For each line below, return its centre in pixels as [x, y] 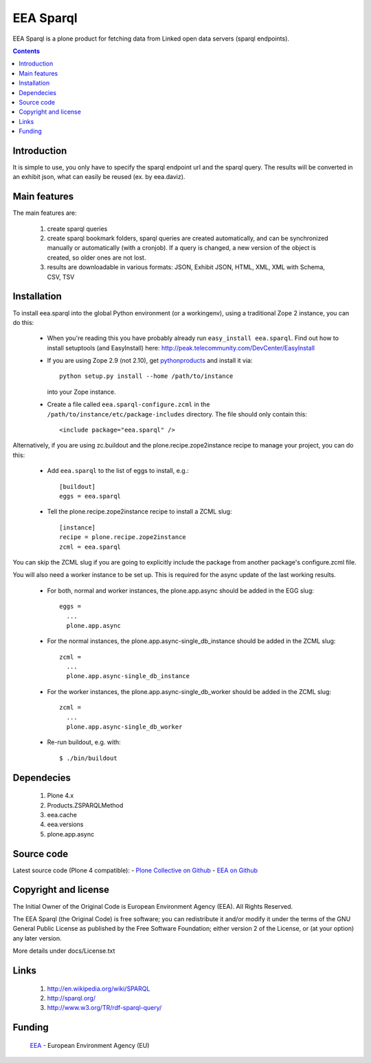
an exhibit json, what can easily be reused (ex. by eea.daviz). [99, 177]
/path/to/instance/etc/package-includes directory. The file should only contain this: [177, 414]
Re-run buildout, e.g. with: [84, 742]
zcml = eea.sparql [90, 547]
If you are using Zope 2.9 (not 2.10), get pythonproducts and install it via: [150, 361]
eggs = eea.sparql [90, 496]
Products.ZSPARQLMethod [85, 805]
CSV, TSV [61, 277]
